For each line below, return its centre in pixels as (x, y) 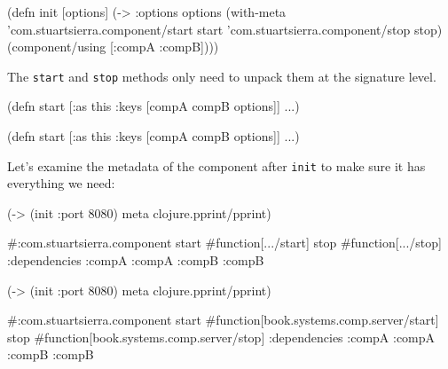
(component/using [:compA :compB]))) (113, 47)
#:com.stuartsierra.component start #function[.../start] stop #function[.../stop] (224, 243)
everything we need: (61, 183)
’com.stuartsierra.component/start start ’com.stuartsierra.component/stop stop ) (225, 29)
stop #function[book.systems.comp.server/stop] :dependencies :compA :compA (221, 337)
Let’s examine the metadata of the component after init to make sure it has (216, 165)
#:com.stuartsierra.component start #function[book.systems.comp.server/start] (223, 320)
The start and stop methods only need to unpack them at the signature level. (222, 76)
